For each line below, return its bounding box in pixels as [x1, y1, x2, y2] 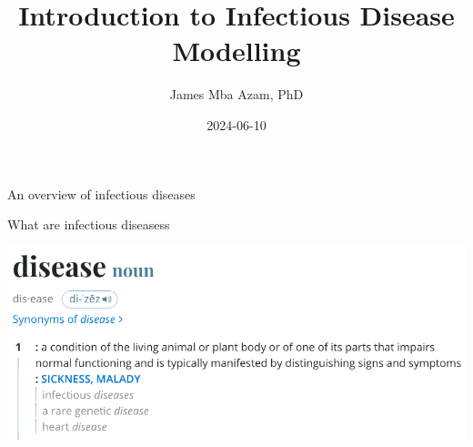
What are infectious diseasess [7, 215, 170, 234]
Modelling [172, 32, 301, 69]
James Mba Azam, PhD [169, 85, 304, 104]
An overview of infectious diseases [7, 184, 196, 203]
